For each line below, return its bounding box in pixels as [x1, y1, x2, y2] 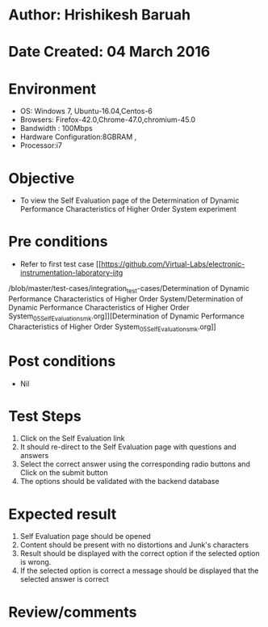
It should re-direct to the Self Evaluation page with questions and [19, 442, 237, 452]
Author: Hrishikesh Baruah [8, 6, 191, 24]
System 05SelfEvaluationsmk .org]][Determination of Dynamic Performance [8, 311, 245, 322]
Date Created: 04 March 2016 [8, 43, 211, 61]
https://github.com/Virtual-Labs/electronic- [100, 259, 245, 269]
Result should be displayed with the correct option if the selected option [19, 549, 260, 558]
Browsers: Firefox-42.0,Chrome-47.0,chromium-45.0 [19, 115, 196, 124]
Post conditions [8, 351, 116, 370]
